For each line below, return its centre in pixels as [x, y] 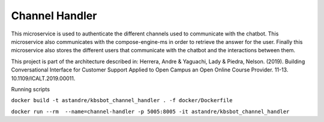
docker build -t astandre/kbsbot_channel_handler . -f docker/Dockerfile [122, 100]
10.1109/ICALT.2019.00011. [43, 78]
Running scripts [31, 89]
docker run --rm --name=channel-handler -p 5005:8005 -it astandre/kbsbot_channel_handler [150, 111]
